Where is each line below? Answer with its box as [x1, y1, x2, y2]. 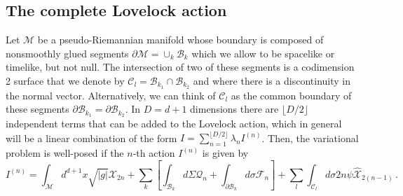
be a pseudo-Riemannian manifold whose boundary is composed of [37, 32, 324, 47]
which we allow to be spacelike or [191, 45, 335, 60]
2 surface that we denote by [6, 73, 125, 87]
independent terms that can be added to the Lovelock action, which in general [6, 116, 342, 131]
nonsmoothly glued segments [6, 45, 129, 60]
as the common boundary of [231, 87, 352, 102]
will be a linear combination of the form [6, 130, 177, 145]
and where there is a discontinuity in [193, 73, 350, 87]
